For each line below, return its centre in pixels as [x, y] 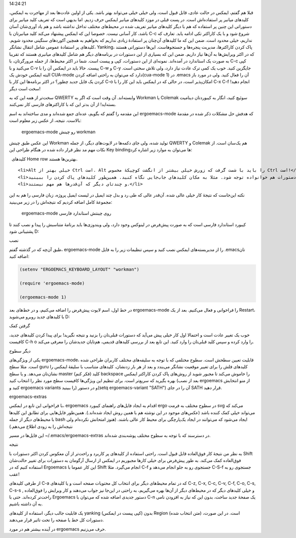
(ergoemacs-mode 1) [43, 297]
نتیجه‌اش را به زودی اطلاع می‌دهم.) [41, 426]
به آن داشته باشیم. [26, 504]
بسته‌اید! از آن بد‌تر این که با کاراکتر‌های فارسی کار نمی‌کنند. [63, 105]
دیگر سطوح [20, 351]
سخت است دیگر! [25, 88]
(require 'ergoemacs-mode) [52, 283]
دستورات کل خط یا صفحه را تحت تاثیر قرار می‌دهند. [56, 520]
